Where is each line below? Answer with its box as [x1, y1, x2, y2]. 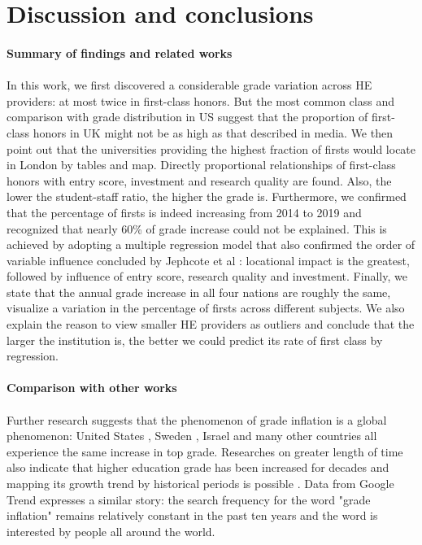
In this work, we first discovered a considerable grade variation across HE [7, 76, 372, 94]
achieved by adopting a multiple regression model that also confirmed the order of [7, 236, 415, 253]
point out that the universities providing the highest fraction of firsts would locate [7, 140, 416, 157]
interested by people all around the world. [7, 522, 215, 539]
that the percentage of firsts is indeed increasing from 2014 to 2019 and [7, 203, 362, 220]
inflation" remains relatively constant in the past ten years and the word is [7, 507, 378, 524]
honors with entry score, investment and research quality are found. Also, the [7, 172, 392, 189]
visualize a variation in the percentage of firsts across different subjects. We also [7, 299, 405, 316]
